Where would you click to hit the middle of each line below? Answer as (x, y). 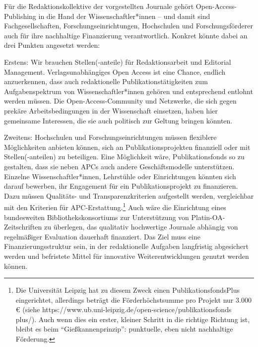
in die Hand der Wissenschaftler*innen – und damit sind (124, 16)
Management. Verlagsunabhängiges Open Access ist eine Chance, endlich (115, 71)
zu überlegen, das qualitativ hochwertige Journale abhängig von (141, 227)
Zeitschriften (23, 227)
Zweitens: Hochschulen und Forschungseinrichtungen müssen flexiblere (110, 137)
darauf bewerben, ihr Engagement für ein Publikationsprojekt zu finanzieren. (121, 186)
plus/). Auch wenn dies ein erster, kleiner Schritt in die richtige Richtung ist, (133, 319)
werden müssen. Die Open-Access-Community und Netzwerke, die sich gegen (120, 101)
